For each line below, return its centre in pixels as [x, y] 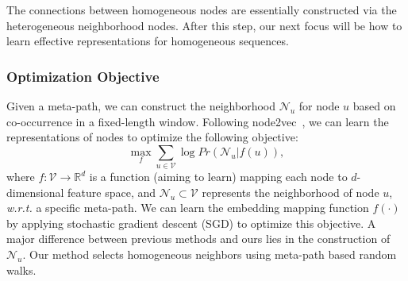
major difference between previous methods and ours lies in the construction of [198, 239]
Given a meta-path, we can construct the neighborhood [141, 106]
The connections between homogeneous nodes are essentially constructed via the [202, 10]
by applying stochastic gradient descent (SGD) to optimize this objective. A [191, 223]
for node [319, 106]
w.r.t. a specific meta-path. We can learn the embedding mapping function [188, 208]
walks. [21, 269]
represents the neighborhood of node [291, 192]
